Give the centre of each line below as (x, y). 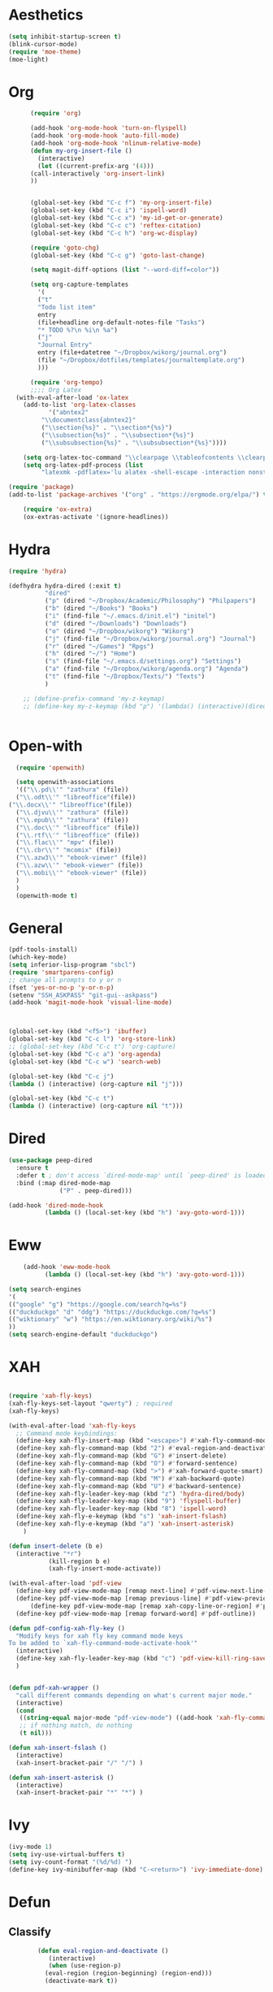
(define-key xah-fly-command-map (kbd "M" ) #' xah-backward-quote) (130, 1479)
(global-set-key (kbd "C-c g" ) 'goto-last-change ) (117, 255)
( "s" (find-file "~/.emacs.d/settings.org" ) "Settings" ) (143, 661)
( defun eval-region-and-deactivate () (103, 1951)
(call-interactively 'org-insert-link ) (97, 173)
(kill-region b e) (80, 1561)
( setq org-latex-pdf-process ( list (83, 465)
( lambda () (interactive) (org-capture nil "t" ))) (96, 1106)
